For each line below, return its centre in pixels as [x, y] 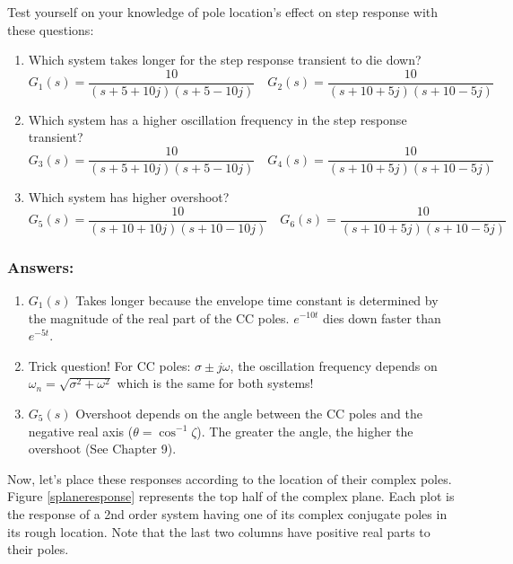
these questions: [51, 29]
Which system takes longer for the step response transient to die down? [225, 60]
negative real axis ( [81, 431]
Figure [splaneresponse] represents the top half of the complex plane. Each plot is [231, 496]
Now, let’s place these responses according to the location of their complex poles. [230, 478]
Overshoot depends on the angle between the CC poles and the [249, 413]
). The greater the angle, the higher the [305, 431]
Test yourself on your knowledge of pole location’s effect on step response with [223, 12]
